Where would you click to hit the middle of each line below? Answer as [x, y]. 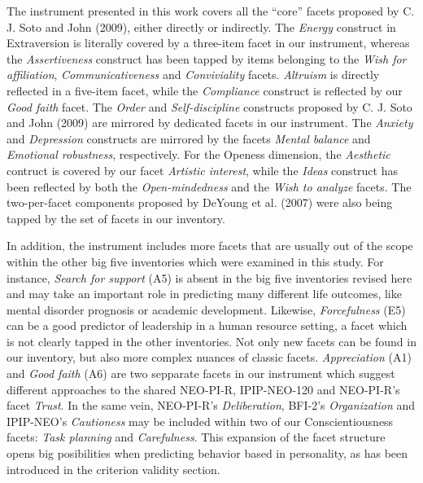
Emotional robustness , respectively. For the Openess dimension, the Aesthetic [198, 154]
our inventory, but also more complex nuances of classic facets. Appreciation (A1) [209, 357]
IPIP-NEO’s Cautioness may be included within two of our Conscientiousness [200, 421]
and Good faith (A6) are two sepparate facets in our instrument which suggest [201, 373]
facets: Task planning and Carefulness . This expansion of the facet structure [196, 437]
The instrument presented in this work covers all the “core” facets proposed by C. [211, 11]
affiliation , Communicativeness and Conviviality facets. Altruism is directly [193, 75]
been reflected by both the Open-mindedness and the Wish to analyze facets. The [209, 186]
